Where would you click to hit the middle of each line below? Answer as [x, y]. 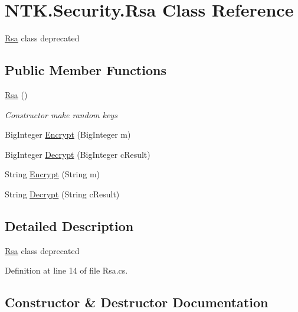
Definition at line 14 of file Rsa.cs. [66, 270]
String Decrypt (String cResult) [62, 194]
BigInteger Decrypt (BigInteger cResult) [78, 154]
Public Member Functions [86, 70]
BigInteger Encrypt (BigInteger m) [68, 134]
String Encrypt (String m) [52, 174]
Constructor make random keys [61, 114]
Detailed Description [69, 225]
